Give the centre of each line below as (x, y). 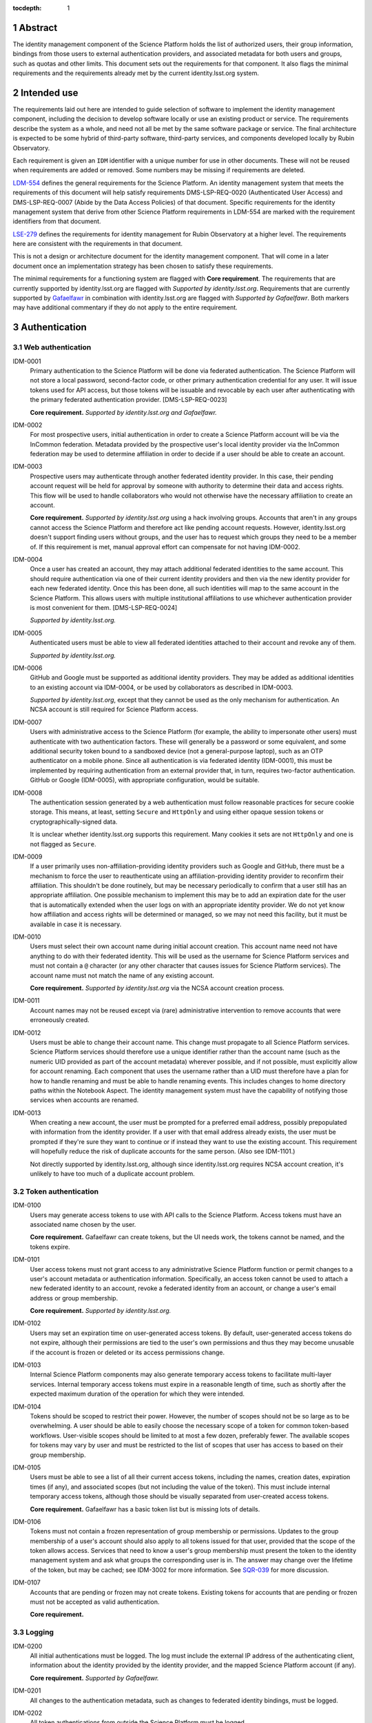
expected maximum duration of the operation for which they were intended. (137, 1394)
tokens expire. (50, 1247)
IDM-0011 (27, 1001)
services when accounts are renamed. (84, 1100)
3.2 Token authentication (56, 1191)
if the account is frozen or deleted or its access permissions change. (127, 1352)
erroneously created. (60, 1020)
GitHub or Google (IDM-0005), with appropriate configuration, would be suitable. (145, 780)
